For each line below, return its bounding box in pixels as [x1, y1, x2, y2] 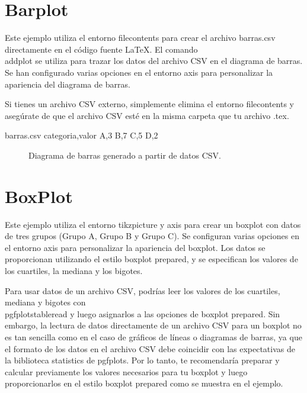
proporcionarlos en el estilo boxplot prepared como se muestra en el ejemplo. [5, 377, 283, 389]
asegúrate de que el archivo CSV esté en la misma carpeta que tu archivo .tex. [5, 109, 289, 121]
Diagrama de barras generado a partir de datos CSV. [28, 149, 221, 161]
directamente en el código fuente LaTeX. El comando [5, 43, 198, 55]
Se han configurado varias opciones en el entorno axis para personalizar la [5, 66, 273, 78]
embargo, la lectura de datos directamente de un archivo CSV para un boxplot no [5, 319, 302, 331]
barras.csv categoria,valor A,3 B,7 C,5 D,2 [5, 129, 158, 141]
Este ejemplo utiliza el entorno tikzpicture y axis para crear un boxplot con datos [5, 218, 301, 230]
